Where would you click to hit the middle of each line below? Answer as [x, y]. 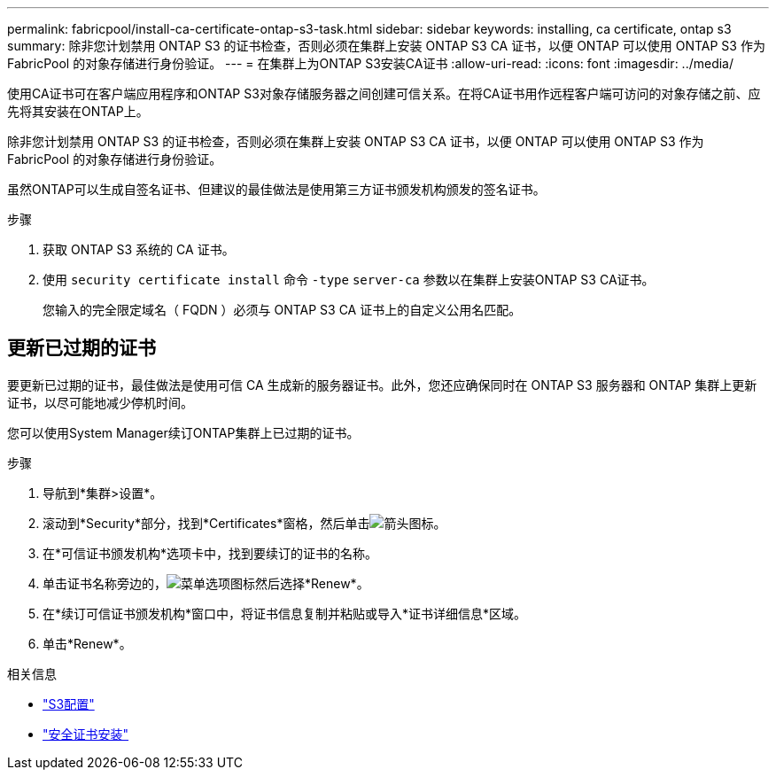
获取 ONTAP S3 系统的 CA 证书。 [139, 249]
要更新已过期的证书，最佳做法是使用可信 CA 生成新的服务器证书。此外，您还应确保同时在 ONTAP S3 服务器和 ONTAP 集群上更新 [382, 385]
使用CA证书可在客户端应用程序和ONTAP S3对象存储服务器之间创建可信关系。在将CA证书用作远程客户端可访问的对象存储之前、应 [384, 93]
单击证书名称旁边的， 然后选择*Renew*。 [206, 583]
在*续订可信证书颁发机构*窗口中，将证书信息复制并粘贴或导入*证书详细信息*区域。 [285, 613]
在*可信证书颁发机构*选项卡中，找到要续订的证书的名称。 [210, 553]
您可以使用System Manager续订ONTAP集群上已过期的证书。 [183, 432]
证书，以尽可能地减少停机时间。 [100, 402]
